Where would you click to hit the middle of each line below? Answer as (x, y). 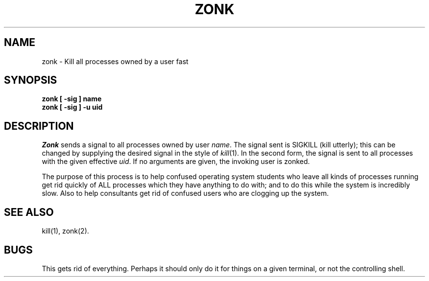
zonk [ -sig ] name (72, 99)
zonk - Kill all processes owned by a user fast (115, 61)
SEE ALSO (29, 212)
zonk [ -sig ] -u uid (72, 107)
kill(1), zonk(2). (65, 231)
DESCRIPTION (39, 126)
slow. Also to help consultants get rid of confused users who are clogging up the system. (185, 193)
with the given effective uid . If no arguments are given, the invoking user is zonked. (176, 162)
